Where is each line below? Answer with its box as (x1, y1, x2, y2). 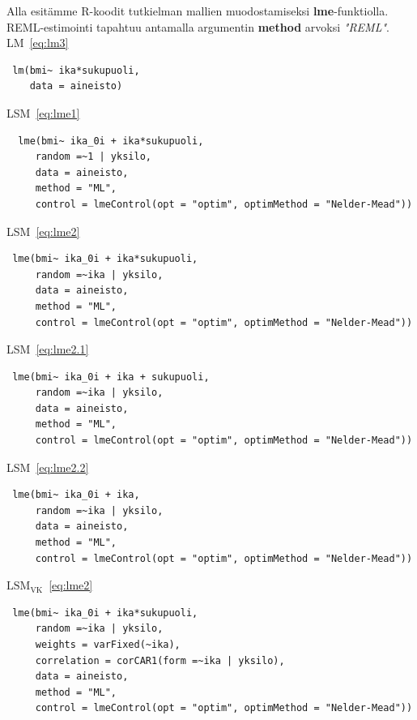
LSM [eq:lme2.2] (6, 458, 89, 475)
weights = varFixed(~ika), (35, 639, 181, 650)
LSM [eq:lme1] (6, 104, 80, 121)
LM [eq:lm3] (6, 34, 69, 51)
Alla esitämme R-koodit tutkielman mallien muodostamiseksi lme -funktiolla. (6, 2, 389, 19)
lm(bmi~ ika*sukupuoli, (12, 64, 140, 76)
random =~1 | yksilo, (35, 151, 151, 163)
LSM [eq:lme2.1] (6, 341, 89, 358)
